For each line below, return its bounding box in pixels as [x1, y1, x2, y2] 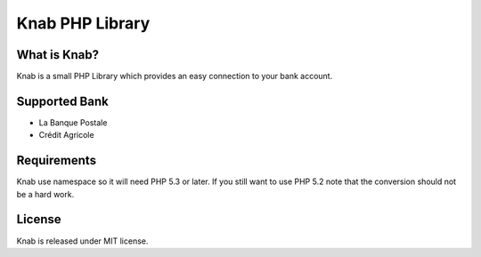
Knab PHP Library [16, 13, 151, 33]
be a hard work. [16, 189, 75, 199]
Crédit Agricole [38, 130, 94, 141]
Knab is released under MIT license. [16, 236, 149, 246]
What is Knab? [16, 47, 100, 62]
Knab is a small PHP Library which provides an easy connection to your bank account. [16, 71, 333, 82]
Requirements [16, 153, 97, 168]
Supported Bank [16, 93, 109, 108]
